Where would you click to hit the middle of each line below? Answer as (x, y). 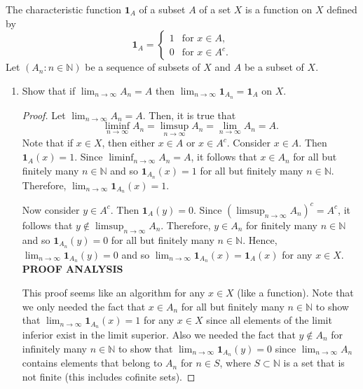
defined (342, 9)
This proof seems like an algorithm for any (114, 292)
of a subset (162, 9)
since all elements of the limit (269, 320)
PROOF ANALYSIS (73, 269)
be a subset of (274, 67)
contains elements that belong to (92, 363)
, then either (128, 143)
